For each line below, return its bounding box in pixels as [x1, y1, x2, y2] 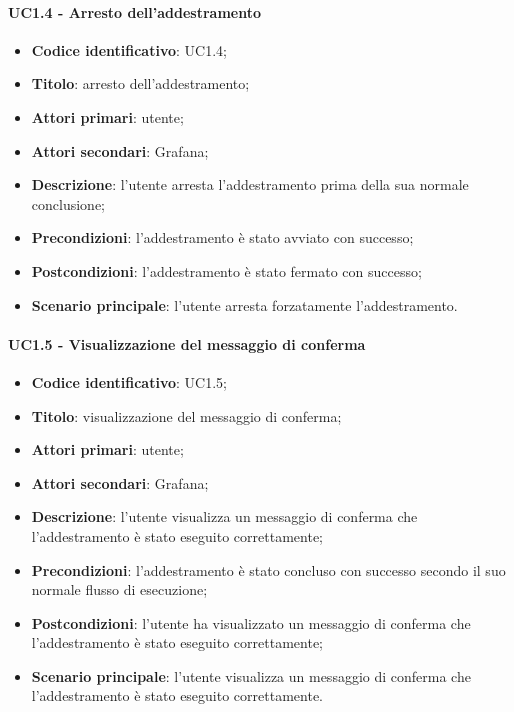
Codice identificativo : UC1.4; [31, 39, 227, 60]
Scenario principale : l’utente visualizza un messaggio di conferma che [31, 665, 471, 686]
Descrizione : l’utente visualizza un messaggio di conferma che [31, 506, 418, 527]
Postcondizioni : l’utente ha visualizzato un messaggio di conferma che [31, 612, 471, 633]
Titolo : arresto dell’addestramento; [31, 73, 250, 94]
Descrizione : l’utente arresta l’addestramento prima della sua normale [31, 174, 469, 195]
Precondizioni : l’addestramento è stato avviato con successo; [31, 227, 414, 248]
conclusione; [31, 193, 105, 214]
